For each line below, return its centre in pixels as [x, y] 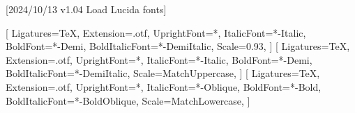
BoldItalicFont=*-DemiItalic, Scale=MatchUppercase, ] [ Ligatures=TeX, [163, 73]
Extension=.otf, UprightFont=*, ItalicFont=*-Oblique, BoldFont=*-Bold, [164, 86]
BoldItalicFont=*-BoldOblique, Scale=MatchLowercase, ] [128, 100]
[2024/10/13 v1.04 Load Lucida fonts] [86, 9]
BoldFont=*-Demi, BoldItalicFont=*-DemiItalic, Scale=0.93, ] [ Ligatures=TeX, [178, 46]
